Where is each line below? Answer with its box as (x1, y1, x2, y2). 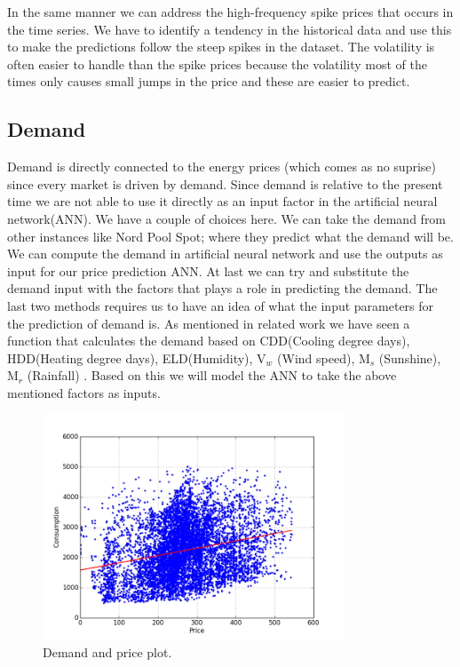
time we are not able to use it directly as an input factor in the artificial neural (7, 192, 438, 210)
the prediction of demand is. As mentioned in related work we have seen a (7, 314, 410, 332)
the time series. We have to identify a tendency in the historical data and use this (7, 20, 452, 38)
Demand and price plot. (43, 643, 172, 662)
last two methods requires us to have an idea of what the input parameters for (7, 296, 434, 314)
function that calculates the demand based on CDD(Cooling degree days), (7, 331, 410, 350)
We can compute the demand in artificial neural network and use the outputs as (7, 244, 443, 263)
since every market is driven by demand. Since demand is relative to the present (7, 174, 443, 193)
